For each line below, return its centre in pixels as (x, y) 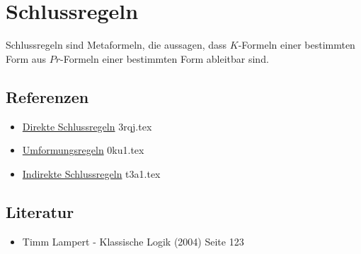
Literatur (40, 211)
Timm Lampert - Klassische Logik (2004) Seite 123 (133, 241)
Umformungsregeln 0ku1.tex (83, 150)
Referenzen (47, 96)
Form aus (26, 58)
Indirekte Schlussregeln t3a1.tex (91, 173)
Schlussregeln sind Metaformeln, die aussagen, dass (116, 45)
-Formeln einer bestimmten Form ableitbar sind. (165, 58)
